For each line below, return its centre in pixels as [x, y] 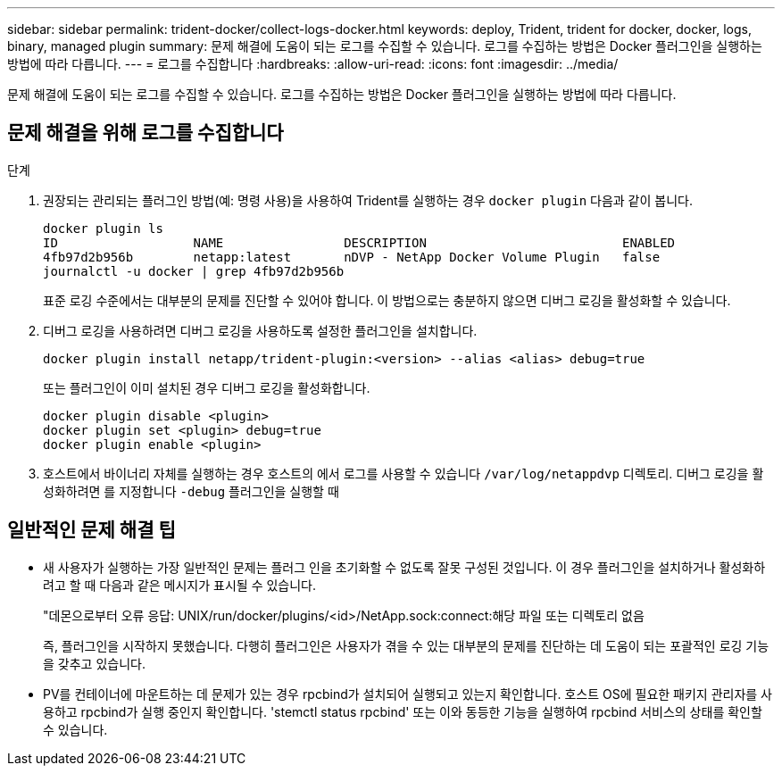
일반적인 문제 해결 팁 [92, 530]
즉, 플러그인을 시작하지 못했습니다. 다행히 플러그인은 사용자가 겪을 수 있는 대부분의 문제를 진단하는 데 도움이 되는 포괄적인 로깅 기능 [406, 645]
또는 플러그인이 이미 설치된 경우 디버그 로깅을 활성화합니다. [207, 387]
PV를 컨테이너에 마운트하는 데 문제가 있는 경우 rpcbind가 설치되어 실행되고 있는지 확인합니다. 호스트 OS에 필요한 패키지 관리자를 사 [408, 694]
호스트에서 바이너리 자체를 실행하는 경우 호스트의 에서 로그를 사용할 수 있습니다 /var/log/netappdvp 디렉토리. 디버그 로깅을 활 [403, 473]
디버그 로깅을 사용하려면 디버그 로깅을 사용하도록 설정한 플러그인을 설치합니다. [260, 330]
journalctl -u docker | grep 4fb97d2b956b [194, 271]
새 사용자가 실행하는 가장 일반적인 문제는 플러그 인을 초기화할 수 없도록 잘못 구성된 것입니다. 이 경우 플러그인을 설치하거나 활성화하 [404, 567]
